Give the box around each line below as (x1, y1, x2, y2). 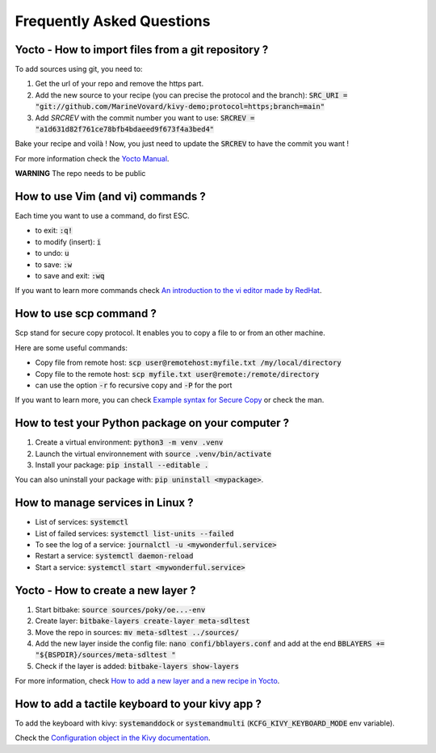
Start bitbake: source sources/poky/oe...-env (35, 604, 206, 614)
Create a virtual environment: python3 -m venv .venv (35, 437, 224, 447)
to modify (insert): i (35, 236, 102, 246)
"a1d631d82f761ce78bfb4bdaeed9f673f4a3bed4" (35, 125, 215, 134)
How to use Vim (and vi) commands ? (15, 190, 206, 203)
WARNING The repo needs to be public (15, 169, 146, 178)
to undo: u (35, 249, 69, 258)
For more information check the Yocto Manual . (15, 153, 170, 163)
